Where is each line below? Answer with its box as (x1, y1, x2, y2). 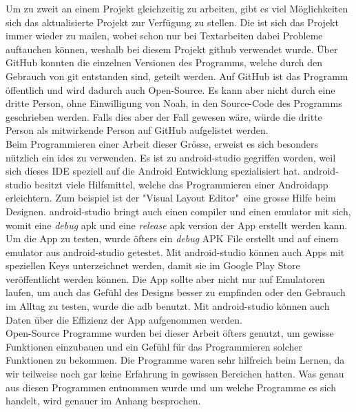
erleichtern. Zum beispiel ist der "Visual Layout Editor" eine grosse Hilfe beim (6, 190, 336, 205)
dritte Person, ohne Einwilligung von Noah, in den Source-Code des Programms (6, 96, 342, 110)
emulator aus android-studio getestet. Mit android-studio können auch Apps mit (6, 244, 345, 259)
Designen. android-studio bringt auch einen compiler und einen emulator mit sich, (6, 204, 351, 218)
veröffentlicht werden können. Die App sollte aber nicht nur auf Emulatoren (6, 271, 325, 286)
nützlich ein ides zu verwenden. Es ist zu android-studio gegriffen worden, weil (6, 150, 336, 164)
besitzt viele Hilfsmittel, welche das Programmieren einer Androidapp (34, 177, 328, 191)
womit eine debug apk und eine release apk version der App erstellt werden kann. (6, 217, 348, 232)
